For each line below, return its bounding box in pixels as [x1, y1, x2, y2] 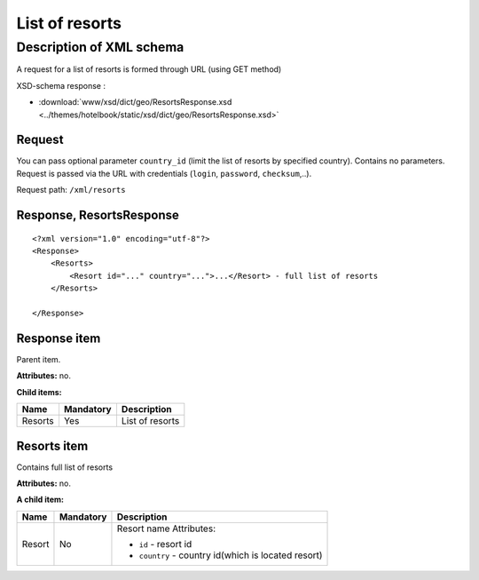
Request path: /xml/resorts [16, 185, 126, 195]
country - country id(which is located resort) [138, 549, 323, 561]
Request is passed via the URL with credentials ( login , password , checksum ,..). [16, 168, 312, 179]
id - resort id [138, 537, 192, 550]
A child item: [16, 494, 65, 505]
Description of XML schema [16, 39, 185, 55]
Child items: [16, 386, 62, 397]
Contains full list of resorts [16, 462, 114, 473]
